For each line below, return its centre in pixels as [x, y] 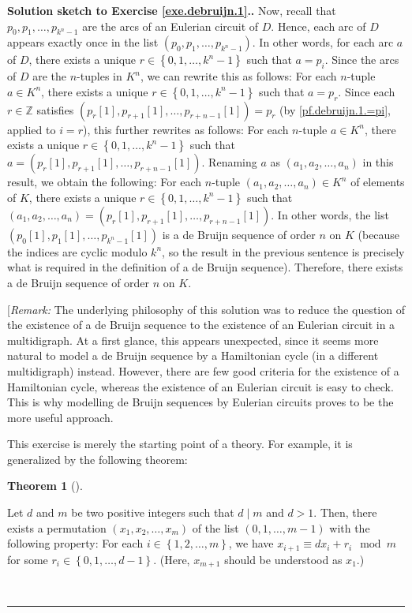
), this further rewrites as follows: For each [185, 129]
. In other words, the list [330, 214]
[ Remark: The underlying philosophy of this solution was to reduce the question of [206, 309]
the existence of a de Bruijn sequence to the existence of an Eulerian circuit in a [201, 325]
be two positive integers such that [153, 512]
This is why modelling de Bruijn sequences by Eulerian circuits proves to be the [200, 402]
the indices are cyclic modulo [77, 251]
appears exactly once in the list [83, 42]
